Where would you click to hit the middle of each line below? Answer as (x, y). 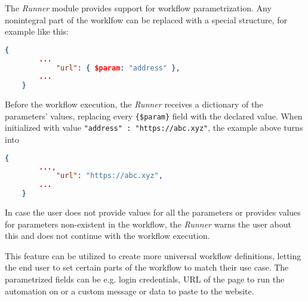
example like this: (37, 31)
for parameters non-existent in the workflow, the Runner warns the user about (148, 224)
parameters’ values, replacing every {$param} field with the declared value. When (154, 116)
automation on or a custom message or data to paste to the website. (130, 291)
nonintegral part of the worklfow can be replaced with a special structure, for (146, 19)
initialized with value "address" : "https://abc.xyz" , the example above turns (154, 128)
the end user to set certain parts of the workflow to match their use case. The (147, 267)
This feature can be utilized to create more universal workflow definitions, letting (153, 255)
